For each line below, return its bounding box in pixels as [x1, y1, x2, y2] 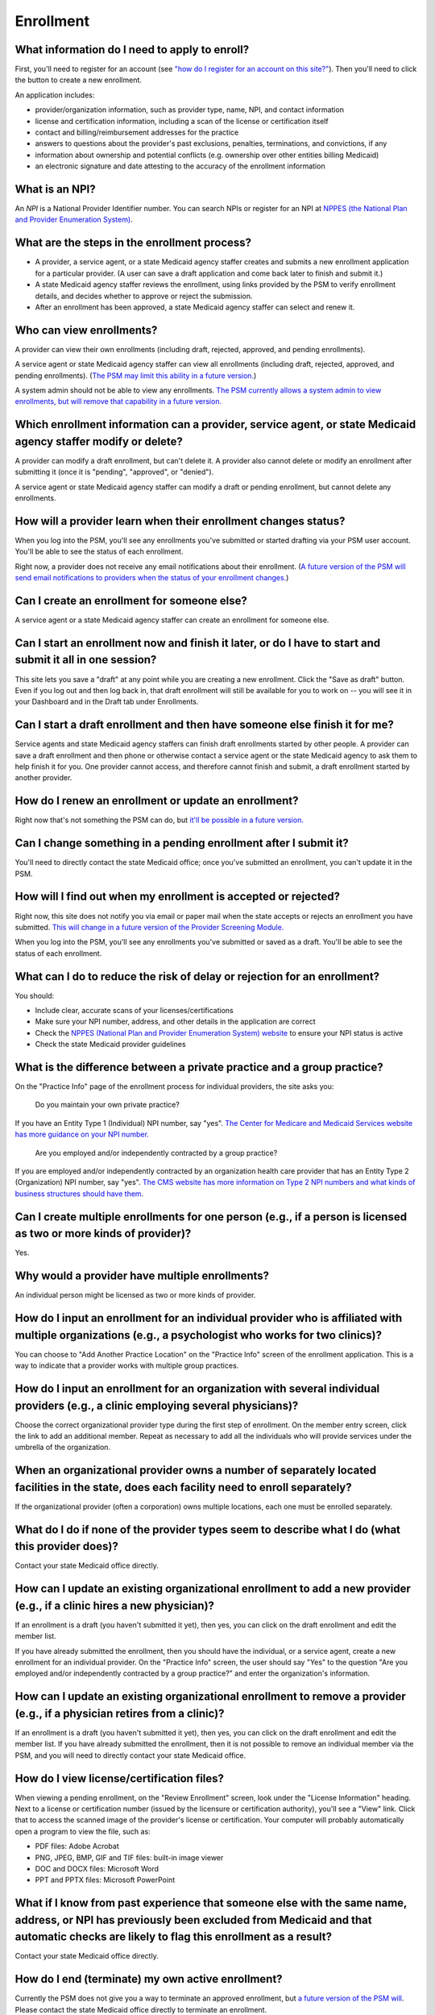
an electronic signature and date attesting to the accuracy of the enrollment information [35, 161, 325, 171]
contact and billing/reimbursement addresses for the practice [35, 127, 239, 137]
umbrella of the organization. [14, 1443, 111, 1452]
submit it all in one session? [14, 653, 157, 667]
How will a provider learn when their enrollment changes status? [14, 514, 346, 528]
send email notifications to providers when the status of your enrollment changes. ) [14, 573, 289, 583]
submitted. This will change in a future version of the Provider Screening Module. [14, 922, 284, 932]
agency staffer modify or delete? [14, 434, 183, 448]
